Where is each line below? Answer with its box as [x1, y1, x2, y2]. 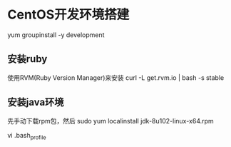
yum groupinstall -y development [7, 30, 105, 39]
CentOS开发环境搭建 [7, 6, 130, 23]
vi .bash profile [7, 131, 46, 141]
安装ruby [7, 53, 48, 65]
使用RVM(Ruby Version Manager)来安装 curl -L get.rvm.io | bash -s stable [7, 73, 225, 82]
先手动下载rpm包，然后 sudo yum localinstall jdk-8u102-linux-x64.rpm [7, 116, 214, 125]
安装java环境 [7, 96, 64, 108]
